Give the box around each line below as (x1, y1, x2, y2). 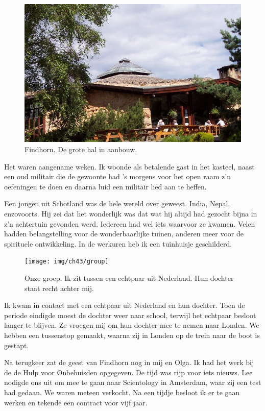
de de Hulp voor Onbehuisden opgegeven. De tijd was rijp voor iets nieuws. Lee (4, 367, 253, 377)
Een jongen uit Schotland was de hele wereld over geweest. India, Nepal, (4, 198, 230, 209)
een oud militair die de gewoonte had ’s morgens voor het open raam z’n (4, 171, 231, 182)
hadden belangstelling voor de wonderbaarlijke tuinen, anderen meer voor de (4, 228, 244, 239)
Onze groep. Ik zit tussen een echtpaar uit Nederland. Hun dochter (25, 273, 234, 283)
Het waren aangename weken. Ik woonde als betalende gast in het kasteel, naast (4, 161, 255, 172)
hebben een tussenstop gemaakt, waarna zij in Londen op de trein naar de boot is (4, 330, 260, 341)
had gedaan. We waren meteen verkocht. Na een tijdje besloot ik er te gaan (4, 386, 240, 397)
